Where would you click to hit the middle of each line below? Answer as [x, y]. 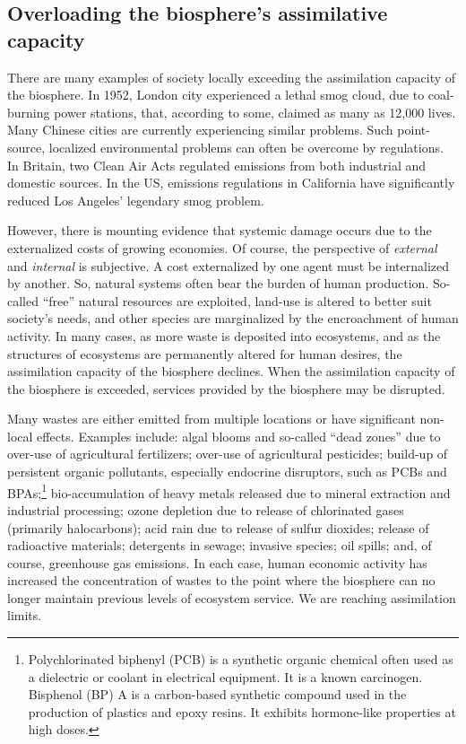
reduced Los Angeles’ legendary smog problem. [136, 200]
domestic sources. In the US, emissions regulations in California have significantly [231, 183]
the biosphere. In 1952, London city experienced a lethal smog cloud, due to [216, 95]
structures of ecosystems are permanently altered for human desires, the [205, 353]
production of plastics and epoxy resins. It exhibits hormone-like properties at [242, 711]
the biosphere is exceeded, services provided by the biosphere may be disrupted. [226, 388]
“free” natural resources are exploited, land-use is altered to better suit [237, 300]
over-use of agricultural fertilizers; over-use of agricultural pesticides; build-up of [228, 454]
